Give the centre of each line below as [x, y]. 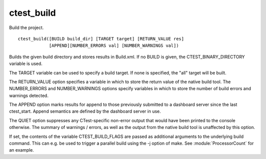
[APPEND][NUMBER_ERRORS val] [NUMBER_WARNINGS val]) [114, 46]
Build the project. [26, 28]
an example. [21, 150]
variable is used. [26, 64]
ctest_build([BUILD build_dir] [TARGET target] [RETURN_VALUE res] [101, 39]
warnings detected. [29, 95]
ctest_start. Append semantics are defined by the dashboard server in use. [85, 111]
